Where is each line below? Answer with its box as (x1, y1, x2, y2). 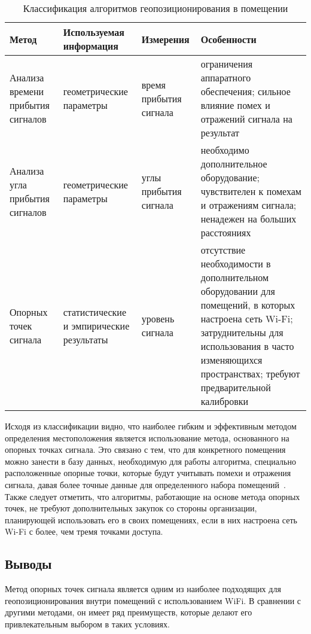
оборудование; (200, 170, 260, 184)
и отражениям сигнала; (200, 198, 297, 212)
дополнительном (200, 270, 269, 284)
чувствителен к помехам (200, 184, 301, 198)
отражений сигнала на (200, 112, 292, 126)
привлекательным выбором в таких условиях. (5, 617, 170, 630)
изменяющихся (200, 353, 263, 367)
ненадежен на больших (200, 212, 297, 225)
